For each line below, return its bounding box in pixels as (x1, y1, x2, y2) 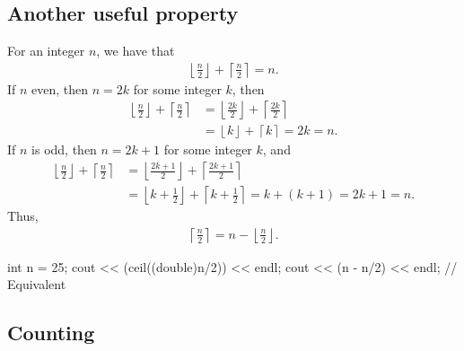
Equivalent (7, 275, 66, 294)
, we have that (96, 41, 175, 60)
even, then (31, 79, 89, 98)
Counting (7, 319, 95, 347)
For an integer (7, 41, 85, 60)
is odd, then (31, 140, 97, 159)
